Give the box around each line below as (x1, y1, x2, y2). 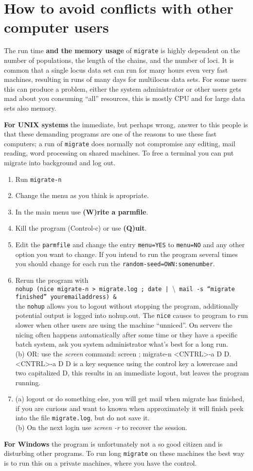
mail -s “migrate (179, 285, 235, 293)
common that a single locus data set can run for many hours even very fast (4, 64, 228, 75)
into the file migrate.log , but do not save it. (15, 412, 150, 423)
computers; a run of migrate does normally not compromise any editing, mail (4, 138, 235, 148)
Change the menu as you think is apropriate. (15, 190, 149, 200)
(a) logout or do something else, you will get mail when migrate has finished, (15, 393, 244, 404)
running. (15, 377, 41, 387)
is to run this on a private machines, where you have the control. (4, 457, 197, 468)
